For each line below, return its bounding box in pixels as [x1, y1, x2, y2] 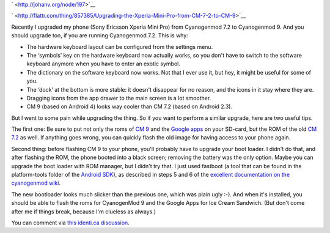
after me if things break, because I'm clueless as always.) [11, 208, 156, 215]
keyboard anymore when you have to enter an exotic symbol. [26, 60, 180, 67]
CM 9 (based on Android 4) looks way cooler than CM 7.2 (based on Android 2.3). [26, 103, 232, 110]
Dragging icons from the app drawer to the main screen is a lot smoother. [26, 94, 211, 102]
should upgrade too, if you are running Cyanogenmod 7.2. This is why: [11, 32, 189, 39]
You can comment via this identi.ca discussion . [11, 219, 130, 226]
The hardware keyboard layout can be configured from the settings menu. [26, 43, 213, 50]
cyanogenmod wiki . [11, 179, 61, 187]
